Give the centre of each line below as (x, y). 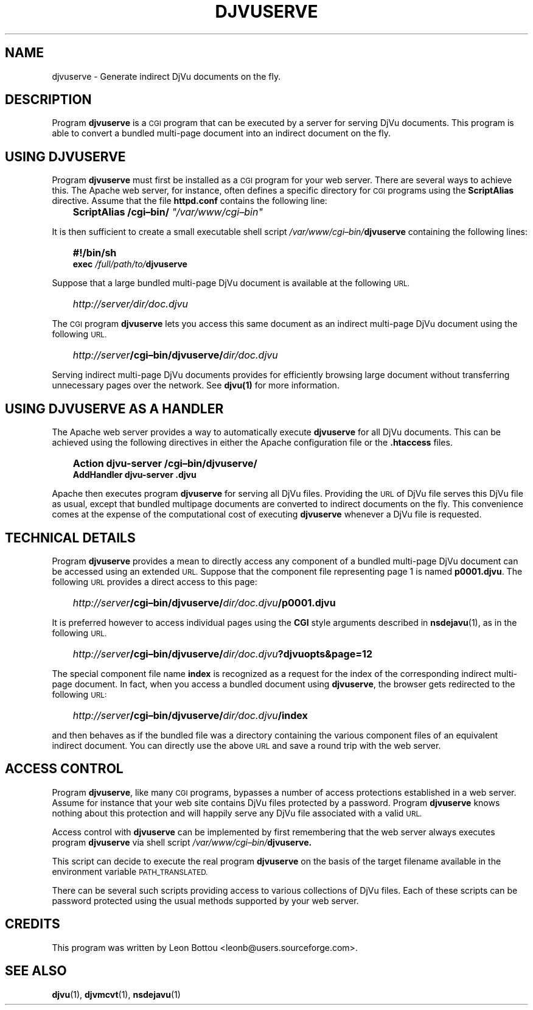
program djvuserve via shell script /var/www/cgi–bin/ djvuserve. (182, 842)
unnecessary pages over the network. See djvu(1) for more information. (196, 385)
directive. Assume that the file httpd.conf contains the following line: (190, 201)
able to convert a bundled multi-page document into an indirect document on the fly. (221, 133)
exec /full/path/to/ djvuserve (130, 264)
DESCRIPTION (48, 100)
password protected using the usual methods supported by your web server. (205, 900)
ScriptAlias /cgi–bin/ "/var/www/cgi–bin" (168, 212)
